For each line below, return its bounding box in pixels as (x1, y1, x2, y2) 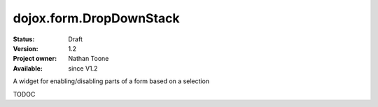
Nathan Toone (68, 55, 109, 63)
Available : (13, 64, 43, 73)
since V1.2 (68, 64, 98, 73)
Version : (13, 44, 38, 52)
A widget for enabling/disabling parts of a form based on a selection (13, 77, 210, 85)
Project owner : (13, 55, 57, 63)
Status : (13, 35, 35, 43)
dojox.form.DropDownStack (13, 10, 180, 26)
